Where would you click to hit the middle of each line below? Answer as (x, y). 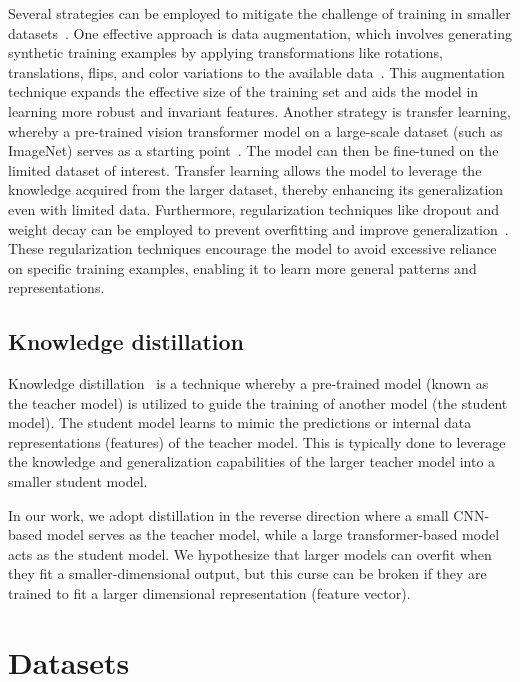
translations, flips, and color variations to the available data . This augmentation (256, 71)
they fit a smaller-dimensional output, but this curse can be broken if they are (247, 573)
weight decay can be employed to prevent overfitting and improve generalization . (258, 228)
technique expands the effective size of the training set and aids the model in (243, 91)
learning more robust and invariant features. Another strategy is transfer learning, (259, 110)
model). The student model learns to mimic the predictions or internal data (240, 422)
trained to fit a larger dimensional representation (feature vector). (209, 593)
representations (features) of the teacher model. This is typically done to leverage (257, 441)
